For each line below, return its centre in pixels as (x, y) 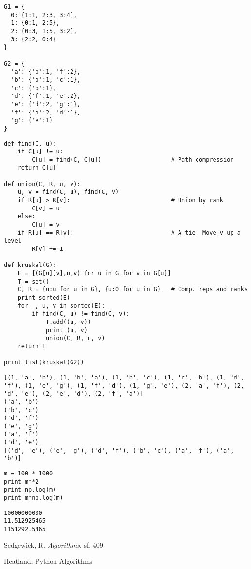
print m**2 (21, 482)
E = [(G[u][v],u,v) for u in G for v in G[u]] (94, 273)
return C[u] (37, 168)
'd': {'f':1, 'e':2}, (46, 96)
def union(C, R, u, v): (42, 184)
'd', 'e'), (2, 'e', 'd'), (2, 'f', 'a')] (74, 394)
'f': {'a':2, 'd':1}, (46, 112)
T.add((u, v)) (68, 322)
